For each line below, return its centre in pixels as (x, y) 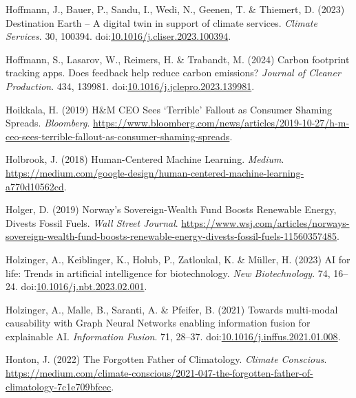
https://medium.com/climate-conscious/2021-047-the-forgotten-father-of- (159, 373)
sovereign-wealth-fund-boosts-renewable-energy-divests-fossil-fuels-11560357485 (171, 236)
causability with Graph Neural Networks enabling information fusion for (158, 323)
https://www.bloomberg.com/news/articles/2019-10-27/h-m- (221, 123)
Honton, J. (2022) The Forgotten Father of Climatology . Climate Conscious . (166, 359)
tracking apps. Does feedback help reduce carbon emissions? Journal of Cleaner (173, 73)
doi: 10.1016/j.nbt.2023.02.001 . (84, 286)
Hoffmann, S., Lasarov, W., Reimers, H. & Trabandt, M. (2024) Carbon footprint (178, 59)
